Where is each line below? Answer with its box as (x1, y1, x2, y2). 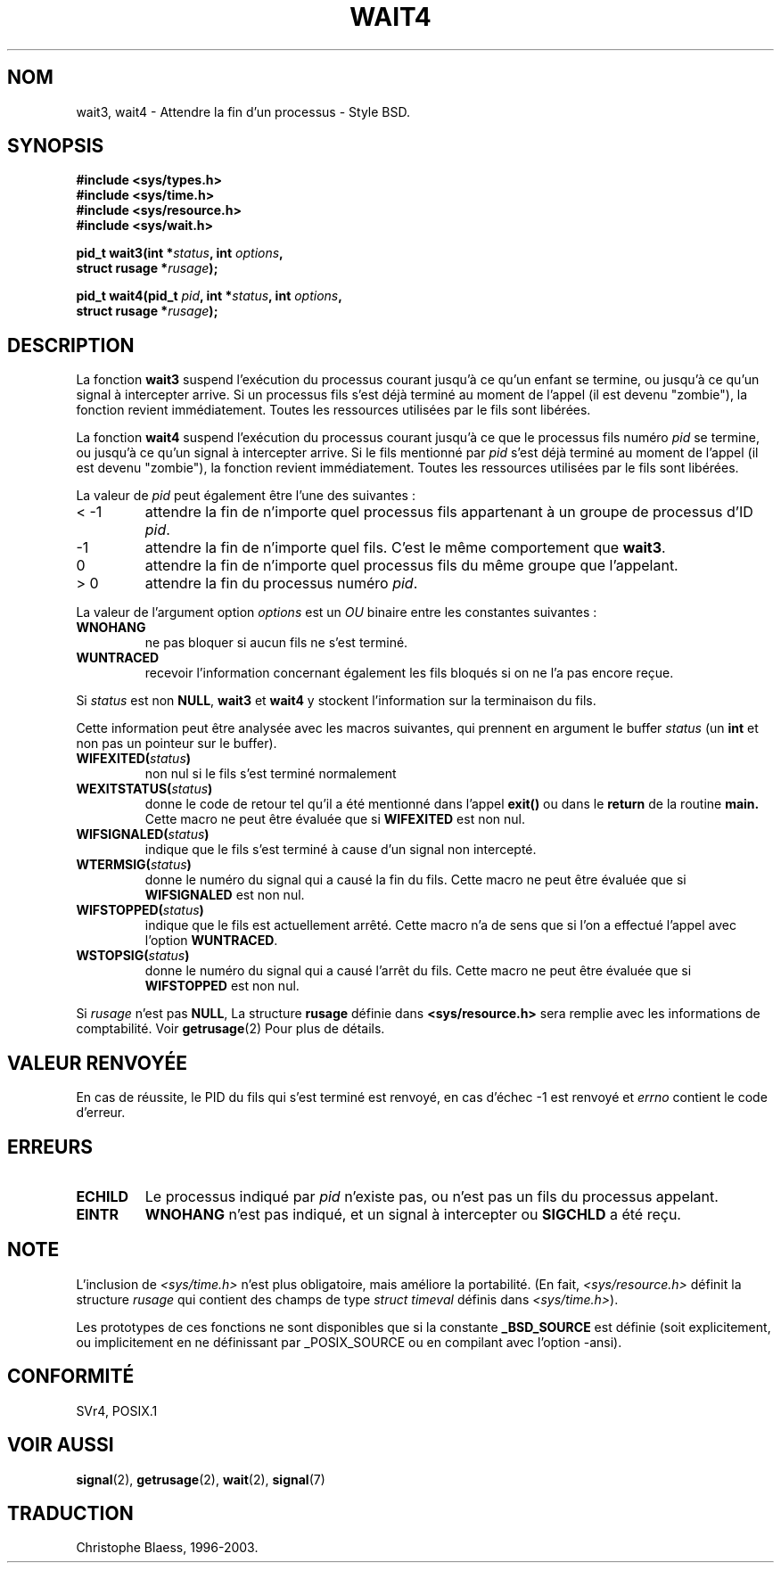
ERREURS (7, 1135, 94, 1158)
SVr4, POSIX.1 (76, 1402, 158, 1418)
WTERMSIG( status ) (76, 857, 192, 873)
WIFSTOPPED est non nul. (144, 978, 300, 994)
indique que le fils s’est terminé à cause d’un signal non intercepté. (144, 842, 537, 858)
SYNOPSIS (7, 135, 104, 158)
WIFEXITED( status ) (76, 751, 192, 767)
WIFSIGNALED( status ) (76, 826, 210, 843)
